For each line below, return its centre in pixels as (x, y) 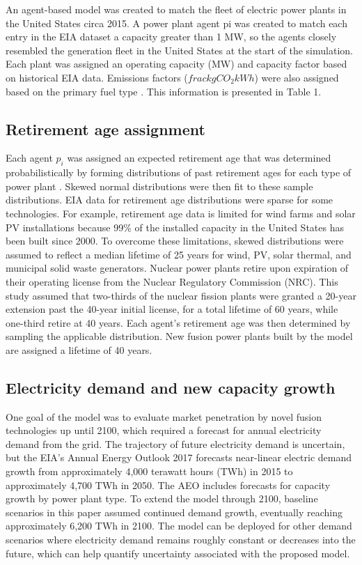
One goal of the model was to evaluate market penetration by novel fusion (164, 416)
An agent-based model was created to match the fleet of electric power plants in (176, 9)
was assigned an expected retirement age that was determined (199, 158)
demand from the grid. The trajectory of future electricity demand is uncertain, (175, 443)
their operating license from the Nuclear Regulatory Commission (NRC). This (172, 281)
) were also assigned (297, 77)
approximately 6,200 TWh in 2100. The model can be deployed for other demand (179, 526)
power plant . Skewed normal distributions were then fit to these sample (159, 186)
